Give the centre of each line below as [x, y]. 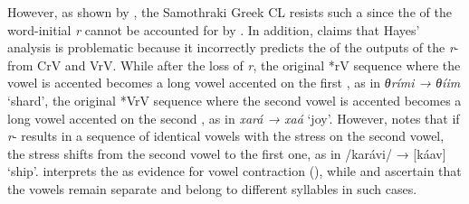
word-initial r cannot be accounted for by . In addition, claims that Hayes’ [214, 29]
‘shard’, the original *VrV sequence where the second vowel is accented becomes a [234, 100]
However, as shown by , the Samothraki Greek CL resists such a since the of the [230, 12]
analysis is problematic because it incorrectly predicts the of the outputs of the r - [233, 47]
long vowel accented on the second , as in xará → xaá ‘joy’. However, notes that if [234, 118]
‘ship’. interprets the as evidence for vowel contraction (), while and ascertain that [234, 171]
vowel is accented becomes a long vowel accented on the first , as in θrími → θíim [234, 83]
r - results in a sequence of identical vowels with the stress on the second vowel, [226, 136]
